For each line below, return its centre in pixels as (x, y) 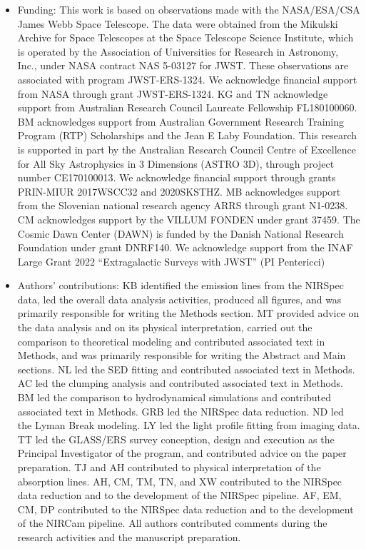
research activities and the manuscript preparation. (129, 537)
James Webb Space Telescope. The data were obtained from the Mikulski (178, 23)
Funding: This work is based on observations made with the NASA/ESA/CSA (189, 9)
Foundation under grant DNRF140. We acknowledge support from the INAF (185, 247)
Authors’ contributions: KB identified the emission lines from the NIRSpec (181, 285)
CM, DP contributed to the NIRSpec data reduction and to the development (185, 509)
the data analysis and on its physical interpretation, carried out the (165, 327)
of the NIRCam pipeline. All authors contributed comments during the (172, 523)
